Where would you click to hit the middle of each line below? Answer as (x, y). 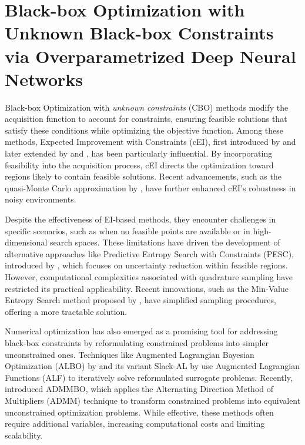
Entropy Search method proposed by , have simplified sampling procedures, (140, 300)
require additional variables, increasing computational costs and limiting (135, 424)
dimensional (26, 242)
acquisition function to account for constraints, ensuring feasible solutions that (146, 119)
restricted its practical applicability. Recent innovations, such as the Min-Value (147, 288)
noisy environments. (41, 199)
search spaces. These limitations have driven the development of (165, 242)
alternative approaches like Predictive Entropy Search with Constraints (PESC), (150, 253)
